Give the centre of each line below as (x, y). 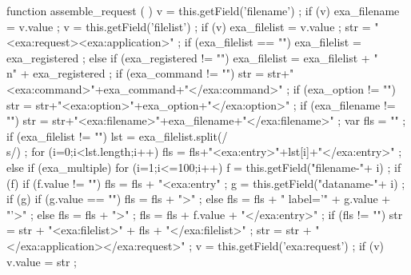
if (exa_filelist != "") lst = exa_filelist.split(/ (117, 136)
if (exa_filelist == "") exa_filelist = (273, 42)
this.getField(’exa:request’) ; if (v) (301, 245)
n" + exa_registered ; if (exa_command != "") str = (136, 73)
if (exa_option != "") (345, 88)
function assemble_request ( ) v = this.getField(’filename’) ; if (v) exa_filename (203, 10)
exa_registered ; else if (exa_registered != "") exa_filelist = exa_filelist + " (192, 57)
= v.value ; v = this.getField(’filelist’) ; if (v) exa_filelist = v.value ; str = (189, 26)
